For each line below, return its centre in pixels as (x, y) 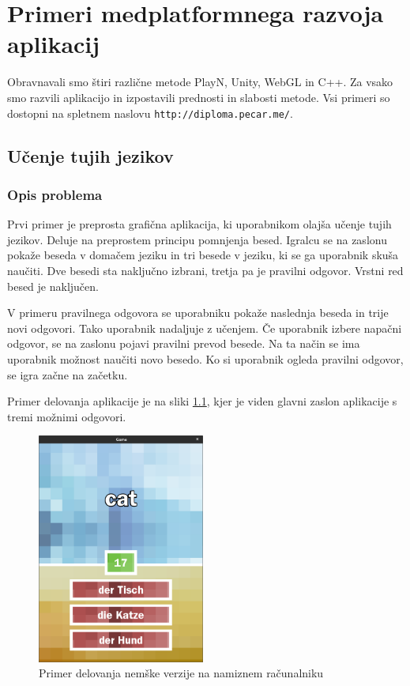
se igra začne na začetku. (68, 374)
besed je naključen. (53, 286)
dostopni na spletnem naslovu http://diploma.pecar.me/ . (150, 113)
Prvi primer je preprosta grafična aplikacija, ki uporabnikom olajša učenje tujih (199, 224)
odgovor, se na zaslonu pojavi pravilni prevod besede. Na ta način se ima (184, 343)
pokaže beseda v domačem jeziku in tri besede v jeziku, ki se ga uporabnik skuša (203, 255)
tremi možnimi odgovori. (67, 416)
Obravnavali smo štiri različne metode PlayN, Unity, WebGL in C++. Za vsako (200, 82)
